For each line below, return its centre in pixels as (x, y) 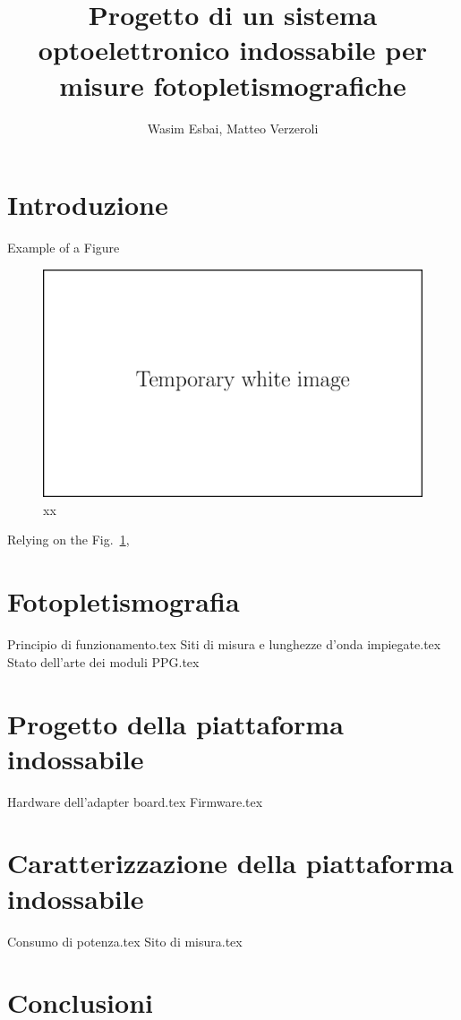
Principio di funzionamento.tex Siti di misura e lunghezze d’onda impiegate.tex (224, 644)
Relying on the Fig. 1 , (68, 540)
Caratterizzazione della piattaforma (230, 863)
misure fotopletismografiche (233, 85)
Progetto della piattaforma (175, 723)
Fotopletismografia (124, 601)
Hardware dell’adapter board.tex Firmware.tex (135, 801)
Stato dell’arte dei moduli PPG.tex (103, 661)
